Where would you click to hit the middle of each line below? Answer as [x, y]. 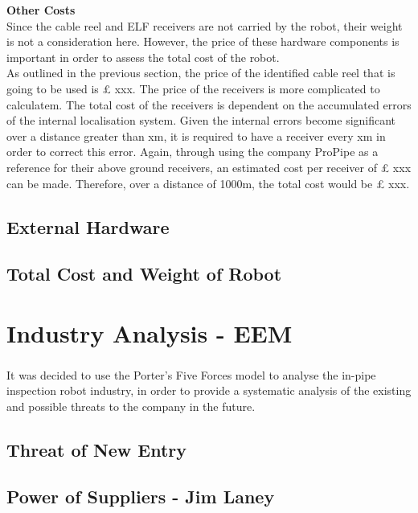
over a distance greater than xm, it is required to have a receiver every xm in [196, 135]
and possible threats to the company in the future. [131, 406]
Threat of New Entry [97, 449]
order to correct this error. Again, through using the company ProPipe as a [193, 152]
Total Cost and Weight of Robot [144, 274]
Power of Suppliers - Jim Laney [141, 497]
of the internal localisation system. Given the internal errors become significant [201, 120]
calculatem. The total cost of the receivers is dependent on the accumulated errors [209, 104]
